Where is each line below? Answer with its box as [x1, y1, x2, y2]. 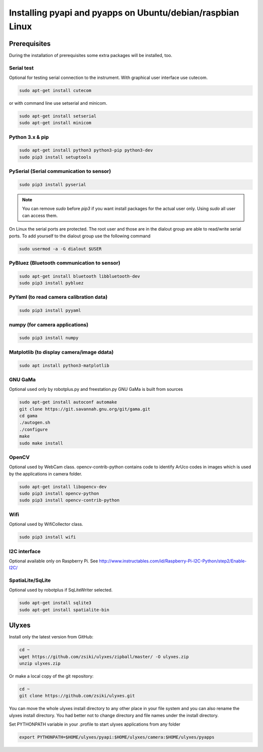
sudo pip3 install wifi [19, 534, 76, 540]
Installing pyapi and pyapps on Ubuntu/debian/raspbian [9, 7, 240, 18]
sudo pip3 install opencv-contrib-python [19, 498, 120, 503]
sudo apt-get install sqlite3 [19, 600, 92, 606]
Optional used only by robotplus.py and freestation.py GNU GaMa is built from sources [9, 386, 183, 392]
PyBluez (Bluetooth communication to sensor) [9, 259, 120, 266]
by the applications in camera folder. [9, 471, 82, 477]
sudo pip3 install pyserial [19, 182, 86, 188]
